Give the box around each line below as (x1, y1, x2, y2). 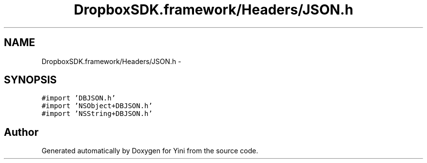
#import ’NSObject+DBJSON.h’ (41, 102, 153, 110)
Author (4, 126, 39, 138)
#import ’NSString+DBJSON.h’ (41, 110, 153, 118)
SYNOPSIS (4, 74, 57, 86)
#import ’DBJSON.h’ (41, 94, 116, 102)
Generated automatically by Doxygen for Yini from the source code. (41, 147, 258, 155)
